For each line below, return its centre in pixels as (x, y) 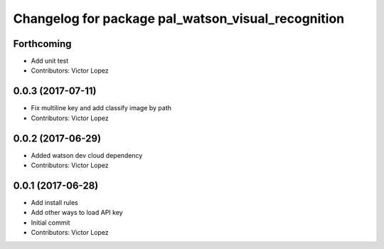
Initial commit (50, 222)
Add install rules (54, 202)
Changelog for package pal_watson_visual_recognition (179, 18)
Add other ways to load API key (77, 213)
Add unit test (50, 61)
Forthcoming (42, 44)
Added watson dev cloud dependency (87, 155)
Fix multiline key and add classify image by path (101, 108)
